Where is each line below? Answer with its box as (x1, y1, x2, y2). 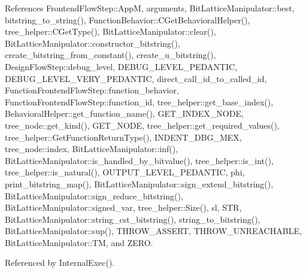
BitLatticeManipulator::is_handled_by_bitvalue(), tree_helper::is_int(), (5, 154, 274, 166)
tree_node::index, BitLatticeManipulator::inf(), (5, 142, 178, 155)
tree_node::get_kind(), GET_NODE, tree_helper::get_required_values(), (5, 119, 280, 131)
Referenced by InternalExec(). (5, 256, 115, 269)
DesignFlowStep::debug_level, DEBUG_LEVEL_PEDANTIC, (5, 60, 237, 72)
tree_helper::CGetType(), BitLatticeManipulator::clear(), (5, 25, 216, 38)
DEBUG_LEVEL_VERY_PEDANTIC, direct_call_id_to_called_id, (5, 72, 267, 84)
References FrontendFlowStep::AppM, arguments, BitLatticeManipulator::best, (5, 2, 295, 14)
